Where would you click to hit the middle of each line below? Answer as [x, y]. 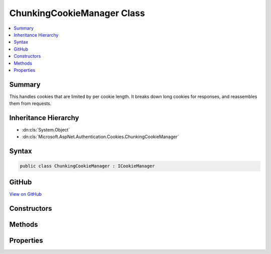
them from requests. [30, 103]
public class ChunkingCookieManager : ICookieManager [87, 166]
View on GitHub [26, 194]
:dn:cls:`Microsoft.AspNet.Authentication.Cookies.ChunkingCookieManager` [100, 137]
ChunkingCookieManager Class [77, 13]
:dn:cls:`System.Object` [46, 130]
